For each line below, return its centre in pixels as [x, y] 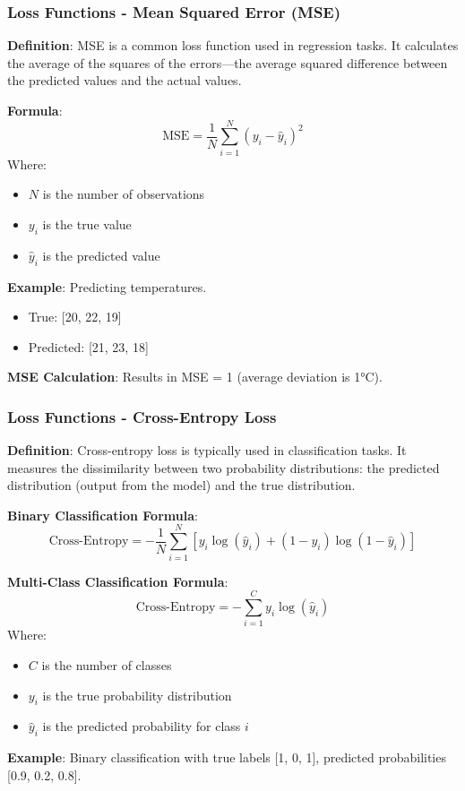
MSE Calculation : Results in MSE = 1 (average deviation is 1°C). [195, 377]
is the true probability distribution [137, 695]
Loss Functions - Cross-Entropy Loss [142, 416]
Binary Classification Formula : [103, 515]
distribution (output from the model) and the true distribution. [181, 485]
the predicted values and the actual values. [125, 80]
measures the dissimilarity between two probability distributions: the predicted [224, 467]
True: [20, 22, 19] [75, 317]
